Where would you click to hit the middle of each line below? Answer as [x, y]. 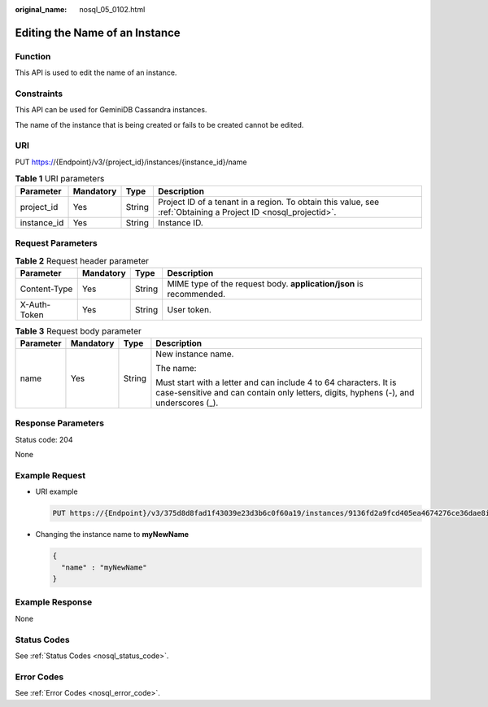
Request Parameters [56, 242]
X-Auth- [35, 304]
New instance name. [195, 354]
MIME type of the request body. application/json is [265, 283]
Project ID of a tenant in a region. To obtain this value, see [268, 202]
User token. [189, 309]
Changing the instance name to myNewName [112, 535]
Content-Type [46, 289]
